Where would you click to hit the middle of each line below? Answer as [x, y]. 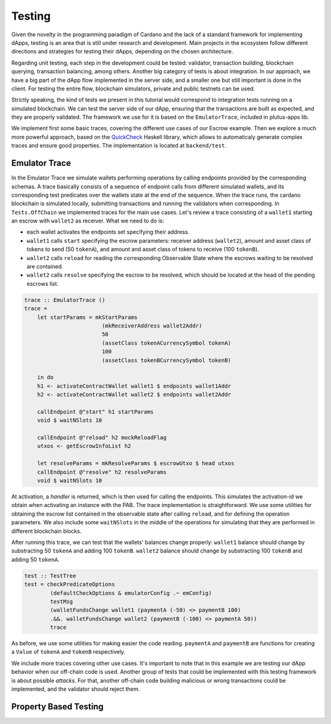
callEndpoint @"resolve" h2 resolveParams [102, 472]
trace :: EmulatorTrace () [65, 300]
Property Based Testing [57, 706]
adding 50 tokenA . [35, 559]
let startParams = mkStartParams [87, 317]
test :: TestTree [50, 576]
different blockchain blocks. [47, 531]
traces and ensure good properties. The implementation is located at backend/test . [119, 146]
